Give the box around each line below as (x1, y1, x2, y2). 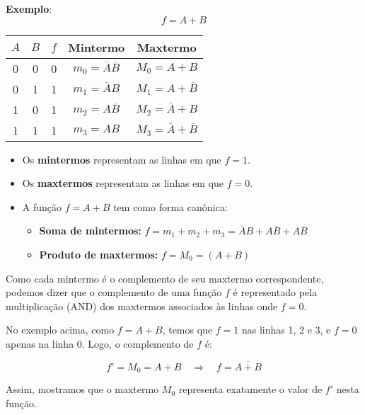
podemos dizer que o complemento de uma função (6, 285, 222, 300)
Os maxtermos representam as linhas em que (22, 176, 224, 191)
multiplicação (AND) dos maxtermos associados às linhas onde (6, 298, 278, 313)
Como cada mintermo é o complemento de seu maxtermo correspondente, (6, 271, 324, 285)
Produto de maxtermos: (39, 246, 158, 261)
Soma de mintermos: (39, 223, 141, 238)
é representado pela (233, 285, 317, 300)
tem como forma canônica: (113, 199, 228, 214)
